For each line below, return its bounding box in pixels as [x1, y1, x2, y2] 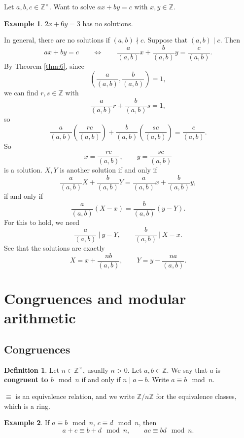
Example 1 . [4, 18, 43, 28]
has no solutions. [82, 18, 133, 28]
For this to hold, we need [4, 217, 80, 227]
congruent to [4, 374, 48, 385]
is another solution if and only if [60, 165, 157, 175]
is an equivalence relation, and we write [15, 391, 135, 401]
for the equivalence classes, [156, 391, 237, 401]
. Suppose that [143, 35, 188, 45]
